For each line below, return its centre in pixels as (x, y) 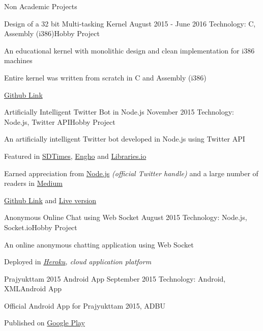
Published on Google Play (45, 323)
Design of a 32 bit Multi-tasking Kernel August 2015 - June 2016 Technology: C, (130, 23)
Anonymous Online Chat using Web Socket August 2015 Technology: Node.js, (126, 217)
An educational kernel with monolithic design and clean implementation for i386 (129, 50)
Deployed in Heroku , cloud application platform (78, 261)
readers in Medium (33, 183)
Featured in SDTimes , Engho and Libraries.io (75, 156)
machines (18, 60)
